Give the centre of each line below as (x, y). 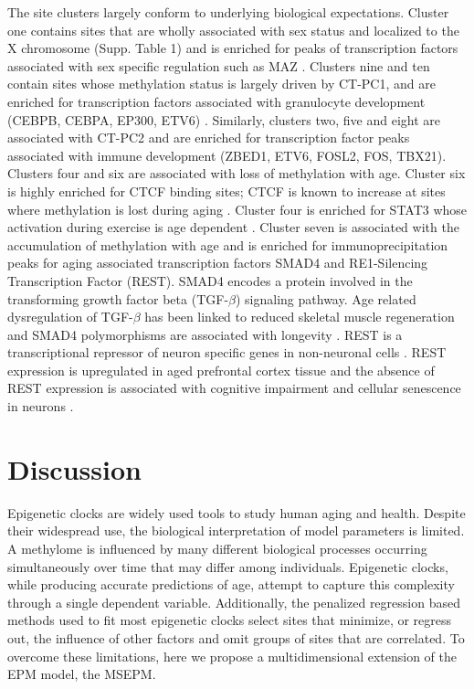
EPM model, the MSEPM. (82, 674)
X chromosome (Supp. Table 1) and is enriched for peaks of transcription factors (233, 48)
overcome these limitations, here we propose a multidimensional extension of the (232, 656)
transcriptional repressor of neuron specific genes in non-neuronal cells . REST (227, 352)
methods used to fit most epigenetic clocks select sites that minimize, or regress (230, 620)
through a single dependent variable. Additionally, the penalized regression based (234, 602)
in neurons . (41, 406)
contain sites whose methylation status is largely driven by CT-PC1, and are (221, 84)
